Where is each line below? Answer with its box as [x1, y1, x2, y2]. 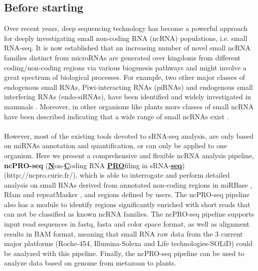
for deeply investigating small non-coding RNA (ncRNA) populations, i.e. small [4, 32, 248, 43]
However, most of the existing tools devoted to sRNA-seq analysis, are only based [4, 130, 254, 141]
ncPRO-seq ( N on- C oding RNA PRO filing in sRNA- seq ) [4, 160, 185, 170]
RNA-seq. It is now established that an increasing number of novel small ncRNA [4, 42, 251, 53]
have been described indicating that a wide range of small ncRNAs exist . [4, 111, 229, 121]
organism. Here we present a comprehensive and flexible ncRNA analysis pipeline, [4, 150, 254, 160]
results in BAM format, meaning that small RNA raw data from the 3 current [4, 228, 243, 239]
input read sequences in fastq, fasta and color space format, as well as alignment [4, 219, 250, 229]
